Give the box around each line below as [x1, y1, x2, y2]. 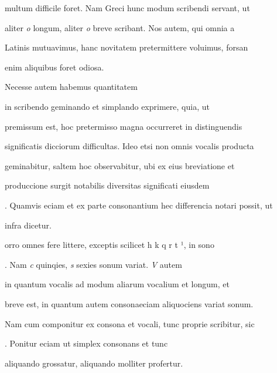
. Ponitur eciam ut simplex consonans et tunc [5, 337, 168, 350]
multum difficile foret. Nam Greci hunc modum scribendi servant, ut [5, 2, 250, 14]
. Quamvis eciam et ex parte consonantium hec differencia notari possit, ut [5, 199, 273, 211]
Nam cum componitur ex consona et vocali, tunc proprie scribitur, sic [5, 317, 255, 330]
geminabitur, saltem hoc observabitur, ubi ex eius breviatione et [5, 159, 235, 172]
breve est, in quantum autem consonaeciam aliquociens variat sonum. [5, 297, 254, 310]
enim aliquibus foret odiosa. [5, 61, 104, 73]
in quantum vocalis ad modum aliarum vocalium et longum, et [5, 278, 230, 290]
